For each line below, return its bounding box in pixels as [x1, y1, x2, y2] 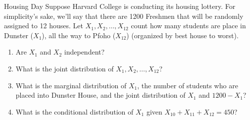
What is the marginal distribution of [15, 80, 127, 90]
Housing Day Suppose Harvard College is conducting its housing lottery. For [4, 1, 236, 11]
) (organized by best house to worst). [126, 30, 239, 40]
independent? [64, 47, 105, 57]
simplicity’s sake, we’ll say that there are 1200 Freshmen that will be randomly [4, 10, 244, 21]
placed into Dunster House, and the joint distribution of [15, 90, 186, 100]
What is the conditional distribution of [15, 106, 134, 117]
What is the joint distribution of [15, 63, 114, 73]
